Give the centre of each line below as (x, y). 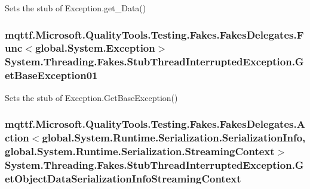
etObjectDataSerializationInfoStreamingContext (123, 178)
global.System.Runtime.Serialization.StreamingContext (140, 151)
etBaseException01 (51, 75)
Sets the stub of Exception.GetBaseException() (91, 97)
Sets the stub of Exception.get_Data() (76, 8)
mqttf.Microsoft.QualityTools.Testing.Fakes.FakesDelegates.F (154, 34)
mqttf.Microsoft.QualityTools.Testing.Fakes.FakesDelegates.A (155, 124)
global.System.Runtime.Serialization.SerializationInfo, (174, 138)
